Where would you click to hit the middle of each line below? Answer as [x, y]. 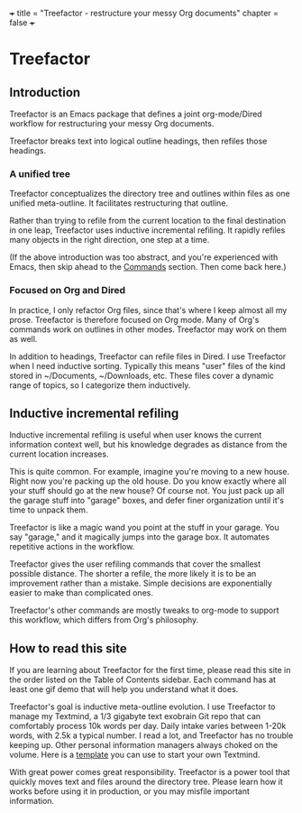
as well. [23, 338]
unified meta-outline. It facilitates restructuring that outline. [119, 203]
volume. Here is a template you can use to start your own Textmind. [135, 755]
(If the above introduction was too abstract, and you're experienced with [144, 257]
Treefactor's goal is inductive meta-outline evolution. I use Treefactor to [142, 707]
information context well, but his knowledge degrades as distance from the [149, 445]
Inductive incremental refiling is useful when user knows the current [136, 435]
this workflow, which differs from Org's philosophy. [104, 620]
